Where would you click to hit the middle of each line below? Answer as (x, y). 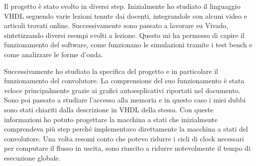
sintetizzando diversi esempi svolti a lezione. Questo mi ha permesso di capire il (124, 35)
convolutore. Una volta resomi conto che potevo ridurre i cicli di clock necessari (124, 138)
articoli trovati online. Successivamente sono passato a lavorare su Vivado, (116, 25)
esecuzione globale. (32, 157)
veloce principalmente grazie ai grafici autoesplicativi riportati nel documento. (122, 90)
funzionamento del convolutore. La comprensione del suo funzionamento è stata (124, 81)
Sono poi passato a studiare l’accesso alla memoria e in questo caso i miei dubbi (125, 100)
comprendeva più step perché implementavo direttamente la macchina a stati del (126, 129)
